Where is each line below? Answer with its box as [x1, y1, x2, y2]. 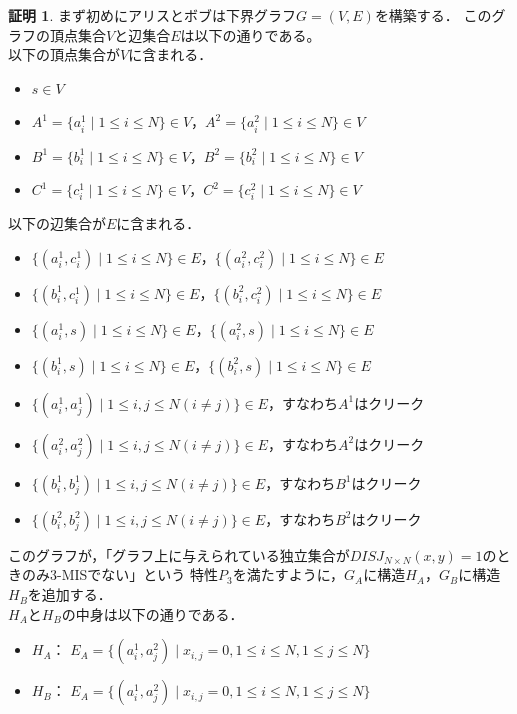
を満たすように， [232, 564, 344, 585]
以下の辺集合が [8, 213, 106, 234]
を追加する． [27, 584, 112, 605]
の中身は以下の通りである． [61, 603, 244, 624]
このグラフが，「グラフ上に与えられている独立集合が [8, 544, 350, 565]
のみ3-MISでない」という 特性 [21, 564, 218, 585]
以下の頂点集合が [8, 44, 120, 65]
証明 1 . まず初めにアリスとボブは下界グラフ [8, 5, 296, 25]
